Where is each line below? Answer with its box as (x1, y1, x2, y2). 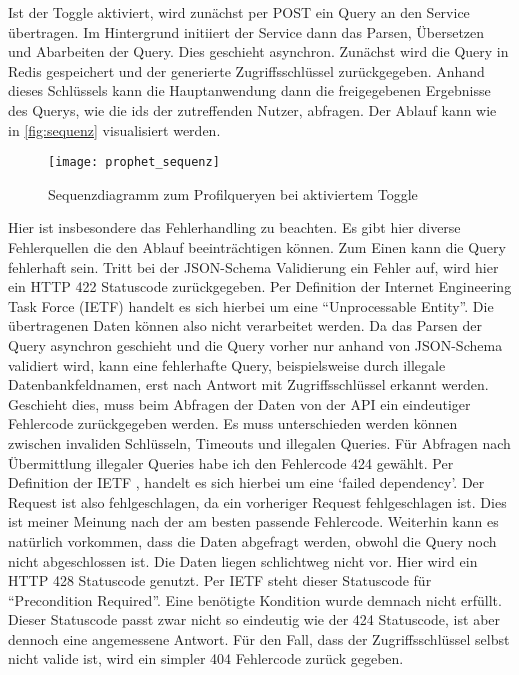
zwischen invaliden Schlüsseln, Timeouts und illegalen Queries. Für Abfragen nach (8, 432, 511, 453)
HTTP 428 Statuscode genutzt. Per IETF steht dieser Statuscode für (8, 570, 432, 591)
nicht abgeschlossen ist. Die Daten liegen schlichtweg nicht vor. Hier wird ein (8, 550, 478, 571)
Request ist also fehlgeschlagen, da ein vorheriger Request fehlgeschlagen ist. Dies (8, 491, 507, 512)
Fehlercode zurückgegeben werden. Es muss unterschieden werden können (8, 413, 458, 434)
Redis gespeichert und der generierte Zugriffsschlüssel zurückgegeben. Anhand (8, 60, 485, 81)
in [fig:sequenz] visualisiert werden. (8, 119, 221, 140)
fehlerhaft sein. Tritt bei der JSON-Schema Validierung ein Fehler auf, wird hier (8, 256, 499, 277)
